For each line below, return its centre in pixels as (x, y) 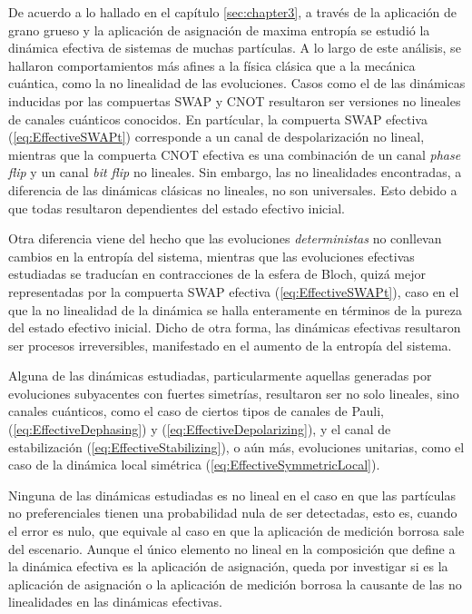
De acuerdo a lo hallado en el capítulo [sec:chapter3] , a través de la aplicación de (232, 12)
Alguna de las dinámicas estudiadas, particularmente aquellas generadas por (220, 376)
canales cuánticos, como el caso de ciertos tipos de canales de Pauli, (197, 411)
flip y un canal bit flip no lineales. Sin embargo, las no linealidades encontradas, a (235, 172)
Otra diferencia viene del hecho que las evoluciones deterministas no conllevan (225, 238)
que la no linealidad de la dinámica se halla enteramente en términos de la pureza (235, 309)
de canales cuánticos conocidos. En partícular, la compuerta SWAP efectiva (218, 119)
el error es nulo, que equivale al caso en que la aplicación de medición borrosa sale (236, 531)
